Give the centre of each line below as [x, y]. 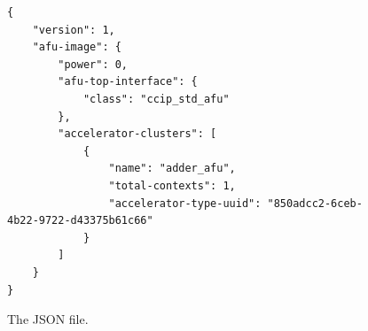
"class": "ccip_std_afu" [156, 99]
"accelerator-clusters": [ [137, 134]
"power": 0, [93, 64]
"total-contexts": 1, [172, 185]
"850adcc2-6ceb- [315, 203]
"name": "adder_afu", [172, 169]
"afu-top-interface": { [128, 82]
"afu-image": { [77, 47]
